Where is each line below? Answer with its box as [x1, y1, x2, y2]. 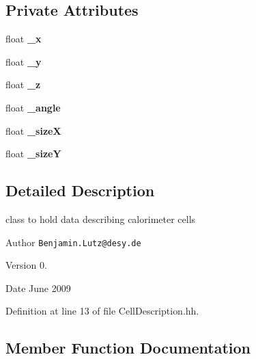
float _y [5, 54, 42, 68]
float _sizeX [5, 123, 61, 137]
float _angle [5, 100, 61, 114]
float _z [5, 77, 41, 92]
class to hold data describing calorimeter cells [5, 211, 196, 226]
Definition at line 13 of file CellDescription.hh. [5, 304, 199, 318]
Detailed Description [5, 180, 155, 201]
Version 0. [5, 258, 47, 272]
